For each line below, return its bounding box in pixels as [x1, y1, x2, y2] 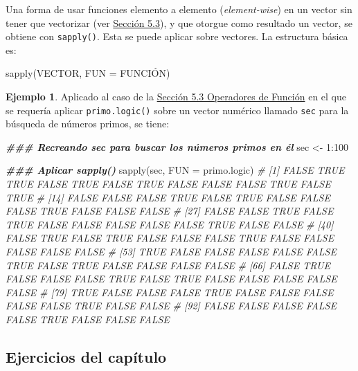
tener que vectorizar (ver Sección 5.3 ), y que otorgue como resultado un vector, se [6, 15, 352, 30]
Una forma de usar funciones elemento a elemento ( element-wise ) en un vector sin [6, 2, 352, 16]
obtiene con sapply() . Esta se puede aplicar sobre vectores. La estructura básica [6, 29, 348, 44]
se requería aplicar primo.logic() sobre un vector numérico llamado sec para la [6, 102, 349, 117]
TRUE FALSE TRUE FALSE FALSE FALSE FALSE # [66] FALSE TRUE [6, 257, 330, 272]
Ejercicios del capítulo [6, 345, 167, 367]
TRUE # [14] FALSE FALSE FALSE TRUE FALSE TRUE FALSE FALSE [6, 190, 330, 204]
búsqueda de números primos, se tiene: [6, 116, 170, 131]
